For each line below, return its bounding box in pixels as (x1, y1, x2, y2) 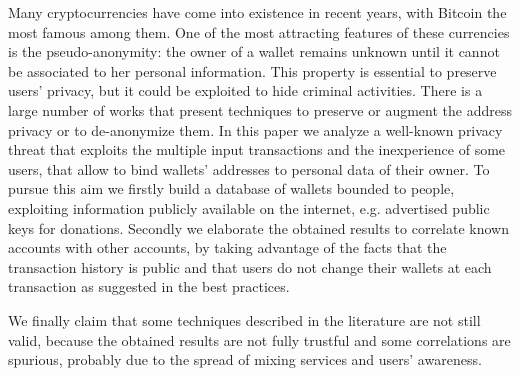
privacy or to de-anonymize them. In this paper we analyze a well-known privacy (8, 119, 503, 140)
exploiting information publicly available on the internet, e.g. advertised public (8, 197, 490, 218)
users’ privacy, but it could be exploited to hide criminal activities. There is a (8, 80, 483, 101)
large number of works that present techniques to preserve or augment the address (8, 99, 512, 120)
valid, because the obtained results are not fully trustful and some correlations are (8, 329, 511, 350)
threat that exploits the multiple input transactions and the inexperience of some (8, 139, 506, 160)
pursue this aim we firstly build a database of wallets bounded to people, (8, 178, 455, 199)
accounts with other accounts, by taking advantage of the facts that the (8, 237, 447, 258)
